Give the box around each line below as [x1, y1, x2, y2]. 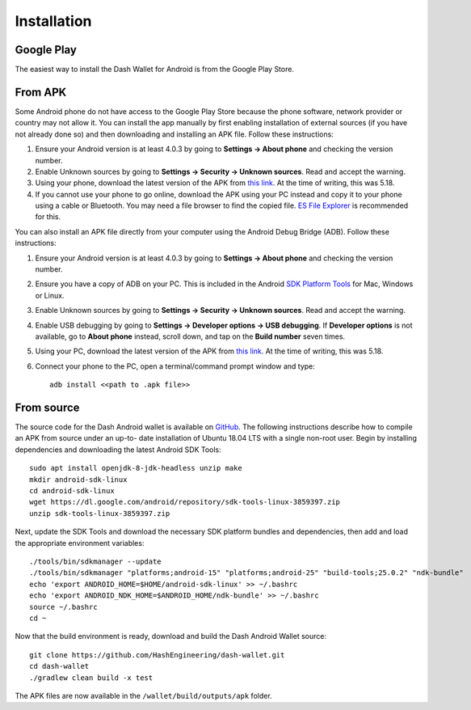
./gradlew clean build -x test [29, 673, 153, 683]
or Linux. [35, 290, 65, 300]
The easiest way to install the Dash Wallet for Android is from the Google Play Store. [15, 65, 295, 74]
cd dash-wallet [29, 661, 90, 671]
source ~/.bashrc [29, 602, 98, 611]
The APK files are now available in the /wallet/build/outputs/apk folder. [15, 691, 272, 700]
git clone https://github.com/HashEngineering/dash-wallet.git [29, 650, 285, 659]
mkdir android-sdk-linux [29, 475, 128, 484]
